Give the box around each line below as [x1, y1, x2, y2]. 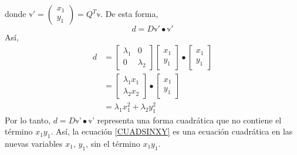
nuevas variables [5, 137, 63, 149]
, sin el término [86, 137, 140, 149]
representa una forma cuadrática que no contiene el [97, 113, 282, 126]
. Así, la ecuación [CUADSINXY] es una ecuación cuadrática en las [50, 125, 293, 137]
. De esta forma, [100, 8, 158, 19]
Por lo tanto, [5, 113, 51, 126]
